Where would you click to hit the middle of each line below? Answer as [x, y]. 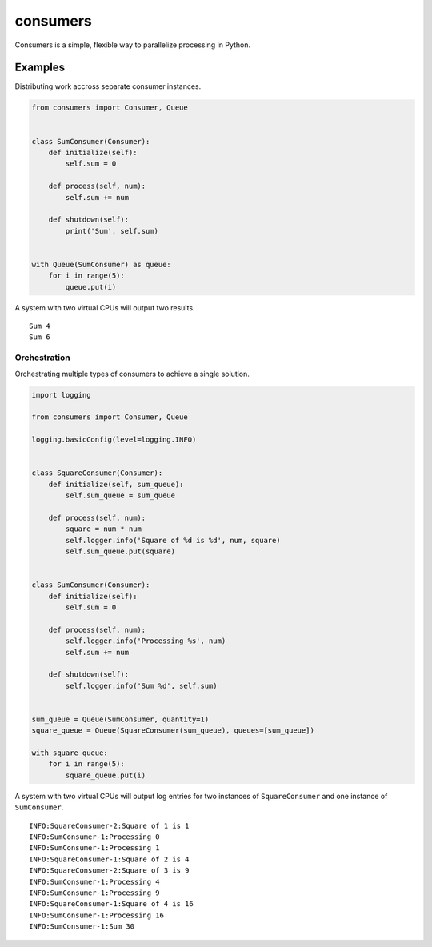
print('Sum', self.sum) [112, 231]
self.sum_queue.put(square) [120, 551]
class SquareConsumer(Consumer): [97, 473]
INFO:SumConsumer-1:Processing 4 [94, 881]
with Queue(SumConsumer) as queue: [101, 264]
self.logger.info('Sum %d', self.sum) [141, 685]
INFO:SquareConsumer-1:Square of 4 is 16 [111, 904]
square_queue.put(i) [106, 775]
